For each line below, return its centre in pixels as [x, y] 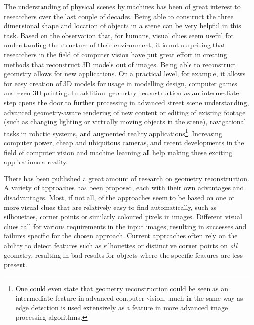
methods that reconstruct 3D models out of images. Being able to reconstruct [120, 64]
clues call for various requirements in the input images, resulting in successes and [125, 226]
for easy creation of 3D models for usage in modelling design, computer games [121, 83]
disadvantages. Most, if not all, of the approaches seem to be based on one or [119, 197]
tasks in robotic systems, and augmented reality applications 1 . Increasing [113, 132]
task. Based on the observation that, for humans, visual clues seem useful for [119, 35]
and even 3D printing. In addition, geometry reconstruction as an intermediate [122, 93]
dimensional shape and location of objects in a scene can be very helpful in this [123, 26]
